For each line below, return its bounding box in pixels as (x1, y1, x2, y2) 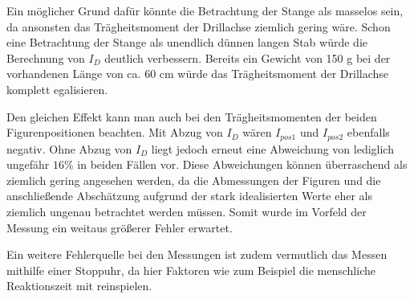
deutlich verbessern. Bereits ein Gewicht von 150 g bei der (104, 49, 391, 66)
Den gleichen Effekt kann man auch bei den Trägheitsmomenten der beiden (6, 108, 377, 125)
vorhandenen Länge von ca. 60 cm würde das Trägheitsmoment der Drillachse (6, 65, 389, 82)
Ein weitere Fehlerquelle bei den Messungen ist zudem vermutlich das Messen (6, 246, 388, 263)
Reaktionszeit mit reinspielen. (6, 277, 152, 294)
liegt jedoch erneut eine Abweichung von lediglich (151, 140, 394, 157)
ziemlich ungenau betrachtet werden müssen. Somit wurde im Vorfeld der (6, 203, 367, 219)
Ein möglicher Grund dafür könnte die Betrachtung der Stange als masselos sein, (6, 2, 404, 18)
